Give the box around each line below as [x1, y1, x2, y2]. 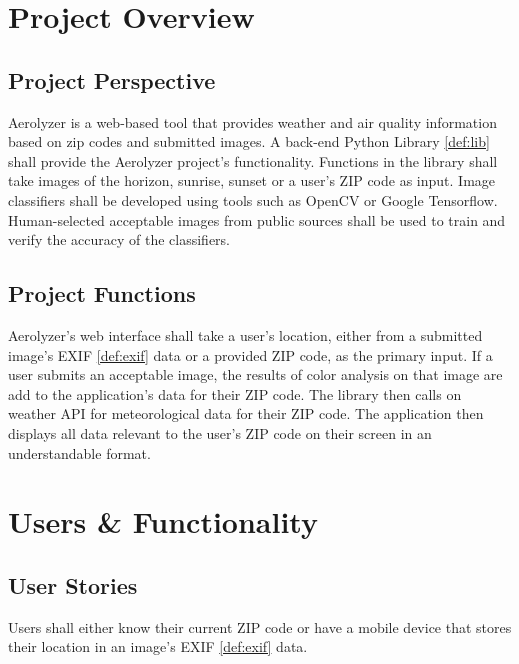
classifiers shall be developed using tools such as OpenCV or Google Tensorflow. [8, 189, 498, 210]
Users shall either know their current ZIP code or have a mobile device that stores [8, 616, 512, 637]
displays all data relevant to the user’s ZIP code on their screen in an [8, 422, 432, 443]
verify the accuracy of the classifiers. [8, 229, 230, 250]
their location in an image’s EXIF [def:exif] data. [8, 636, 308, 657]
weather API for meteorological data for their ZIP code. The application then [8, 403, 484, 424]
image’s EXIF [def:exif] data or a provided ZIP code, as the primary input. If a [8, 344, 493, 365]
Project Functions [8, 278, 196, 309]
